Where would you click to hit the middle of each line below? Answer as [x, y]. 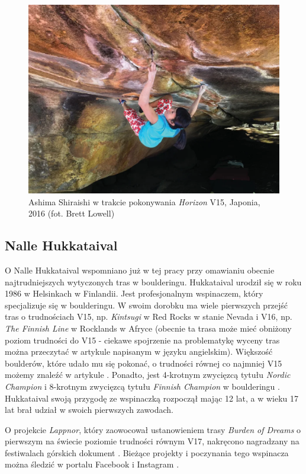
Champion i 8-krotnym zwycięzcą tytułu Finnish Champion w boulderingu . [142, 386]
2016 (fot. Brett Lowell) [72, 213]
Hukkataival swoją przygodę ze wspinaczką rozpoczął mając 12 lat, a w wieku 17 [152, 398]
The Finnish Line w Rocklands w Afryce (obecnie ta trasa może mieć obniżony [148, 328]
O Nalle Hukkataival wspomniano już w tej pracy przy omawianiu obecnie [140, 270]
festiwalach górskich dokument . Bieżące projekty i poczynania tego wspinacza [147, 452]
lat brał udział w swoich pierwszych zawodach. [89, 410]
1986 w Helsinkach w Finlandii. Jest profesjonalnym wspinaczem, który [134, 293]
